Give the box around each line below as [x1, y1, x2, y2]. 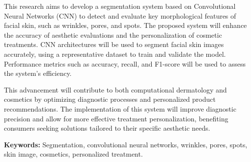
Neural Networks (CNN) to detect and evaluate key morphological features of [4, 10, 236, 21]
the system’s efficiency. [4, 68, 72, 78]
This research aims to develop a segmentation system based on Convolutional [4, 1, 236, 11]
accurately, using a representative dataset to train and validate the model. [4, 48, 226, 59]
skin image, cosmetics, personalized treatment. [4, 149, 143, 159]
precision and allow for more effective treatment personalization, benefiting [4, 113, 228, 123]
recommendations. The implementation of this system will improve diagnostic [4, 103, 236, 114]
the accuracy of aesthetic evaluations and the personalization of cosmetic [4, 29, 222, 40]
